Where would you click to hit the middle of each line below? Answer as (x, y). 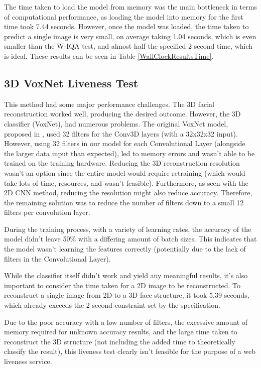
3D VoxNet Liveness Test (71, 83)
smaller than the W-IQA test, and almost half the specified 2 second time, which (128, 46)
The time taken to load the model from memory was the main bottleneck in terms (130, 7)
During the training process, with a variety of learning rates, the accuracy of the (128, 229)
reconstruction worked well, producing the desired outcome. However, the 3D (122, 114)
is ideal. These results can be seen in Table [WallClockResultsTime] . (109, 55)
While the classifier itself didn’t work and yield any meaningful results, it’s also (126, 275)
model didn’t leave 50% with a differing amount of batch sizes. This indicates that (130, 239)
